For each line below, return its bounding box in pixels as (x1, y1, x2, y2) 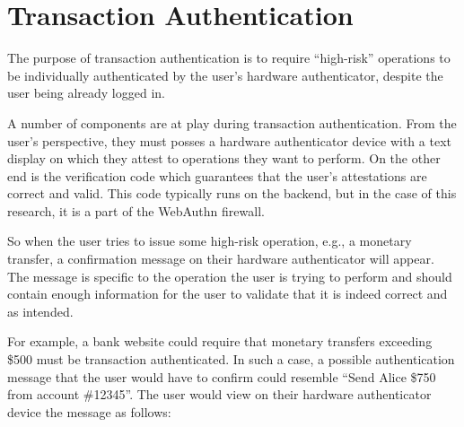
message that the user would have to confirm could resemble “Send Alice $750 (7, 367, 436, 386)
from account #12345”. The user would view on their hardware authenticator (7, 385, 432, 404)
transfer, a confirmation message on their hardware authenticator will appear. (7, 249, 434, 268)
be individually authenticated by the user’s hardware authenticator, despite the (7, 65, 443, 84)
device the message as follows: (7, 402, 171, 421)
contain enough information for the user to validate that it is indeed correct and (7, 284, 448, 303)
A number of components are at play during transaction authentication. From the (7, 113, 457, 132)
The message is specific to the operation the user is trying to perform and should (7, 266, 452, 285)
